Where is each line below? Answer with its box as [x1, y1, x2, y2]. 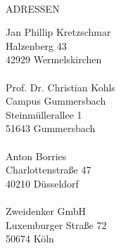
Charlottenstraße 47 [6, 162, 91, 177]
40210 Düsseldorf [6, 176, 79, 190]
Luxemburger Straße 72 [6, 217, 107, 232]
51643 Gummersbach [6, 121, 96, 136]
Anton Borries [6, 148, 67, 163]
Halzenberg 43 [6, 38, 67, 53]
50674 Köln [6, 231, 54, 246]
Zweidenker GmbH [6, 203, 87, 218]
